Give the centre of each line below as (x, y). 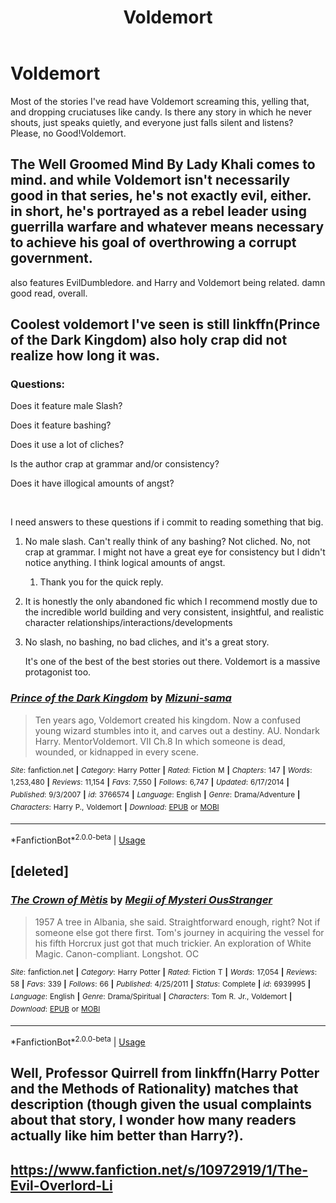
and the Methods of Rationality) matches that (154, 1089)
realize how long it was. (85, 356)
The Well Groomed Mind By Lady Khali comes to (163, 164)
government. (51, 258)
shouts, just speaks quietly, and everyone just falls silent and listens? (152, 122)
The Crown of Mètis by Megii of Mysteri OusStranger (141, 900)
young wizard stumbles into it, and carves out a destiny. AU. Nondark (177, 730)
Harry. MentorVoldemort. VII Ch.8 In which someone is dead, (160, 741)
